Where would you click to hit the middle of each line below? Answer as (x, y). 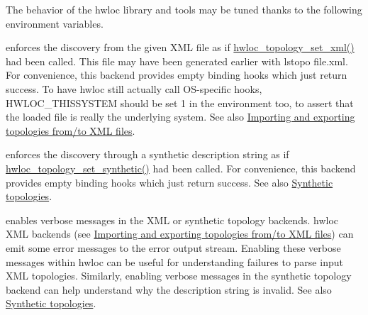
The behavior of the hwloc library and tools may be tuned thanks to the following (184, 9)
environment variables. (55, 23)
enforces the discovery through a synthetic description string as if (147, 154)
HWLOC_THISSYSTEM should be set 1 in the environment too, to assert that (180, 103)
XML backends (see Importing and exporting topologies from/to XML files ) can (180, 234)
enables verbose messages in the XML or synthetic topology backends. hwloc (172, 220)
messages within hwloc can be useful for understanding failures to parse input (174, 261)
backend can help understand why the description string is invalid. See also (169, 289)
